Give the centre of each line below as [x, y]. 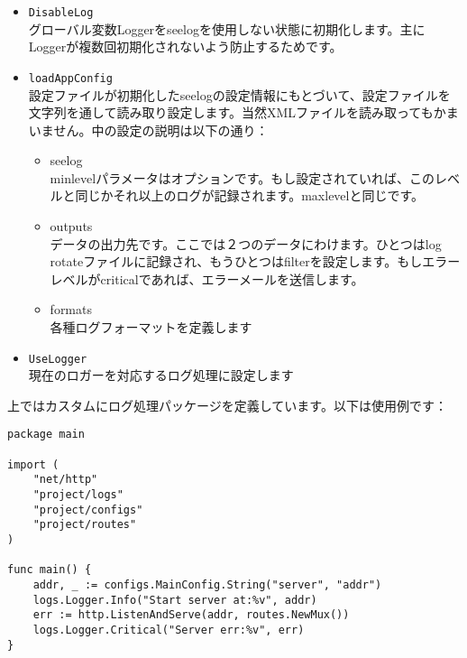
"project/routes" [85, 525]
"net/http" [65, 480]
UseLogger [58, 359]
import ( [33, 464]
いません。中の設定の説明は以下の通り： [148, 130]
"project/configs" [88, 510]
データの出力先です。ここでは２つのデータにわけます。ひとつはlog [246, 243]
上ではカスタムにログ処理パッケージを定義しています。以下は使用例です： [227, 405]
